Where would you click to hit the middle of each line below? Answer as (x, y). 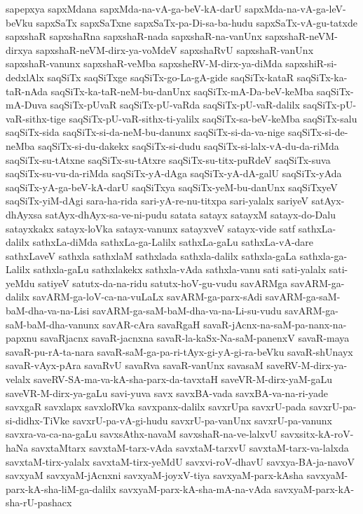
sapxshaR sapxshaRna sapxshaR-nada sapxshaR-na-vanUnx (134, 36)
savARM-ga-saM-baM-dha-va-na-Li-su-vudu (187, 311)
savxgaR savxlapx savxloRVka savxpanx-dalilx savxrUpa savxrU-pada (156, 407)
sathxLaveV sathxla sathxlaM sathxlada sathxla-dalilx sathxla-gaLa (151, 255)
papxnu (21, 338)
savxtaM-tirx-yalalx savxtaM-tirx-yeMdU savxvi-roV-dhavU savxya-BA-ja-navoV (180, 461)
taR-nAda (27, 91)
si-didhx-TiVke (38, 420)
